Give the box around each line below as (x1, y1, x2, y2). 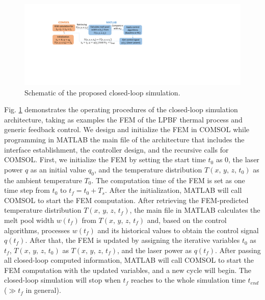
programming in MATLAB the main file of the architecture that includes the (4, 134, 245, 144)
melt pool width (4, 214, 55, 225)
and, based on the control (147, 214, 227, 225)
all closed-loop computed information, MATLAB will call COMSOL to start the (4, 255, 254, 265)
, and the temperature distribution (94, 164, 202, 174)
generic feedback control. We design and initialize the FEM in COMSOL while (4, 124, 250, 135)
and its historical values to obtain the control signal (97, 224, 259, 235)
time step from (4, 185, 50, 195)
